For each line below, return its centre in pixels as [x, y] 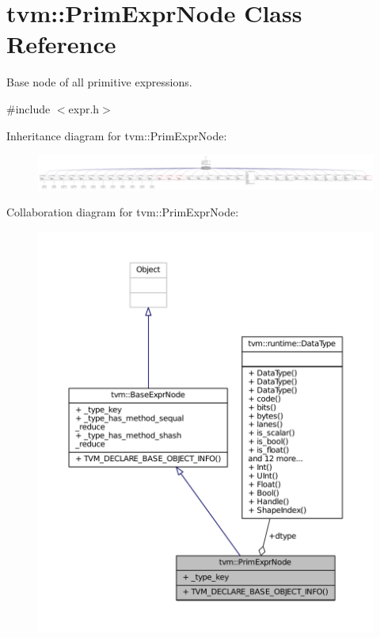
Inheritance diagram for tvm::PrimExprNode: [117, 135]
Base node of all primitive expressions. [99, 82]
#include [28, 108]
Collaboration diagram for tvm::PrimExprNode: [123, 212]
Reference [61, 44]
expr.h [84, 108]
